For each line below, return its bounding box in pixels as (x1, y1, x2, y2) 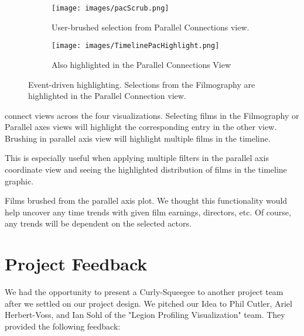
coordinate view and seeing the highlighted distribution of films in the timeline (5, 163, 287, 176)
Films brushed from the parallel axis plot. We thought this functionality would (5, 194, 288, 207)
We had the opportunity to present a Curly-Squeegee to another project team (5, 286, 283, 298)
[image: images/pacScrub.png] (52, 4, 169, 12)
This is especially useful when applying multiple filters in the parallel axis (5, 152, 269, 164)
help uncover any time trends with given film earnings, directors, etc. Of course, (5, 205, 291, 218)
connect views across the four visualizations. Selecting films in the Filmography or (5, 109, 299, 121)
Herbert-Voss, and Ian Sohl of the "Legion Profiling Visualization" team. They (5, 308, 285, 321)
